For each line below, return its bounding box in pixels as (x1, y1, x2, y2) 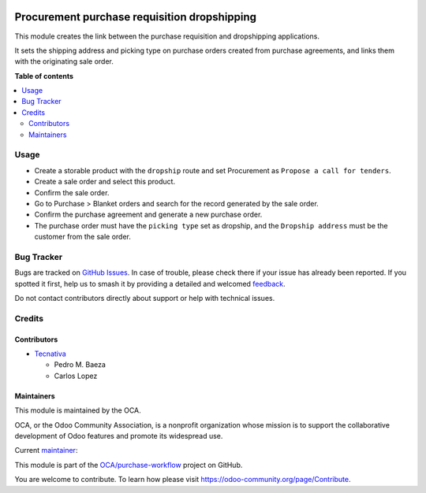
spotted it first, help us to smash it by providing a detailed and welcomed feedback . (14, 279, 286, 288)
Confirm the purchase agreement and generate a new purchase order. (34, 209, 263, 220)
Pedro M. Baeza (54, 360, 106, 369)
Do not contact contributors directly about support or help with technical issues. (14, 294, 275, 303)
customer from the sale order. (34, 232, 132, 242)
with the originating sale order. (14, 57, 114, 66)
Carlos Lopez (54, 371, 98, 380)
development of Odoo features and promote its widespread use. (14, 431, 223, 440)
